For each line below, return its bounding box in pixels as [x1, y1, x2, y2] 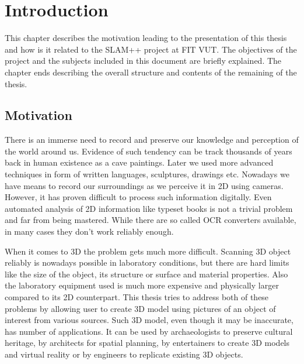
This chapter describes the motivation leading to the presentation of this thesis [5, 32, 287, 44]
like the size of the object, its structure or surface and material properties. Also [5, 267, 288, 280]
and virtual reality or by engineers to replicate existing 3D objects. [5, 348, 243, 360]
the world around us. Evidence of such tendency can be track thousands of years [5, 145, 292, 157]
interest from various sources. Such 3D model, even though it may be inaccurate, [5, 314, 293, 326]
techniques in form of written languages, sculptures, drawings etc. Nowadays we [5, 168, 289, 180]
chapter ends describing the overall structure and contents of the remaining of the [5, 66, 297, 78]
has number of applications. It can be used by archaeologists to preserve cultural [5, 325, 293, 337]
